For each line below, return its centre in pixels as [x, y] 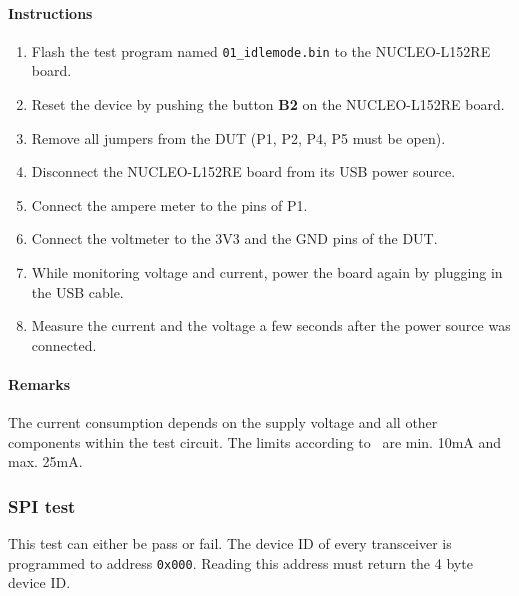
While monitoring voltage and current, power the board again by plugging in [267, 272]
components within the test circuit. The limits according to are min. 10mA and [255, 441]
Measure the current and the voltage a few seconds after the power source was [271, 325]
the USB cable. [77, 291]
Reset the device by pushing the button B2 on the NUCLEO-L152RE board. [268, 104]
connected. [64, 344]
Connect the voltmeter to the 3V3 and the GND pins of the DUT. [234, 238]
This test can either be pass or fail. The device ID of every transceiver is [230, 543]
